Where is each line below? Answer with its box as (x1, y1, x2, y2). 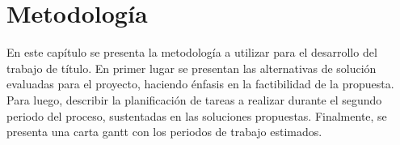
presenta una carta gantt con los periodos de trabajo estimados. (6, 123, 322, 140)
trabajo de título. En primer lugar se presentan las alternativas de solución (6, 59, 377, 76)
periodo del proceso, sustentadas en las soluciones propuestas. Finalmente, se (6, 107, 387, 124)
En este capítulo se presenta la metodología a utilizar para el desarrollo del (6, 44, 377, 61)
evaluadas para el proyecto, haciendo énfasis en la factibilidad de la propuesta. (6, 75, 394, 92)
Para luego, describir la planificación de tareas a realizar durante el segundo (6, 91, 382, 108)
